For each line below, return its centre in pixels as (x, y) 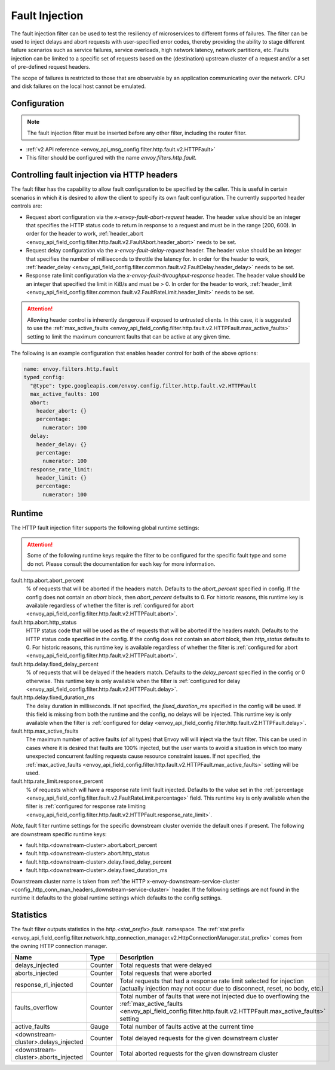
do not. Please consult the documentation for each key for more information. (121, 564)
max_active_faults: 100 (65, 394)
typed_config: (44, 377)
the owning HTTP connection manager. (59, 946)
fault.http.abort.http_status (44, 622)
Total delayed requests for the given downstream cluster (199, 1038)
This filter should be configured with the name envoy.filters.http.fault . (111, 158)
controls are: (27, 206)
